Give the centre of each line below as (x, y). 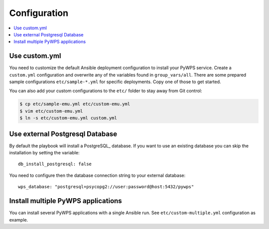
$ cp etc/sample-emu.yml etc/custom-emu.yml (75, 104)
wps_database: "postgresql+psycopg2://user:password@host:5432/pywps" (106, 187)
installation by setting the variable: (44, 153)
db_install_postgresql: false (55, 164)
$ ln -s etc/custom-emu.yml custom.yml (68, 118)
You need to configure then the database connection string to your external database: (97, 175)
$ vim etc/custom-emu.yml (51, 111)
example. (19, 220)
